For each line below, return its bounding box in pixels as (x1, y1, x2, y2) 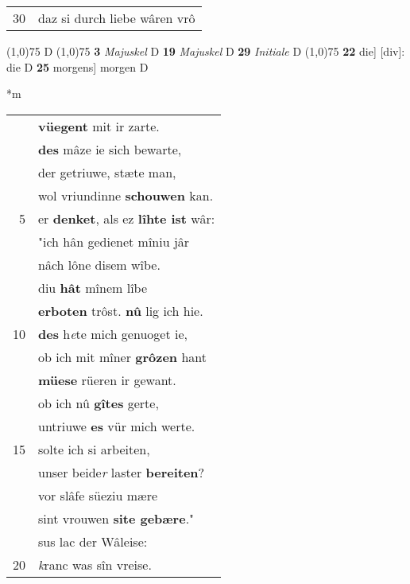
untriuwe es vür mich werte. (38, 416, 195, 435)
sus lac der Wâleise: (38, 531, 148, 551)
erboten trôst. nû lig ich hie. (38, 301, 203, 320)
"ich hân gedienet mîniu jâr (38, 232, 190, 251)
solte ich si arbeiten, (38, 439, 150, 458)
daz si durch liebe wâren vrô (38, 9, 195, 27)
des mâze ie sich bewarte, (38, 139, 182, 158)
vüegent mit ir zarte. (38, 116, 160, 135)
